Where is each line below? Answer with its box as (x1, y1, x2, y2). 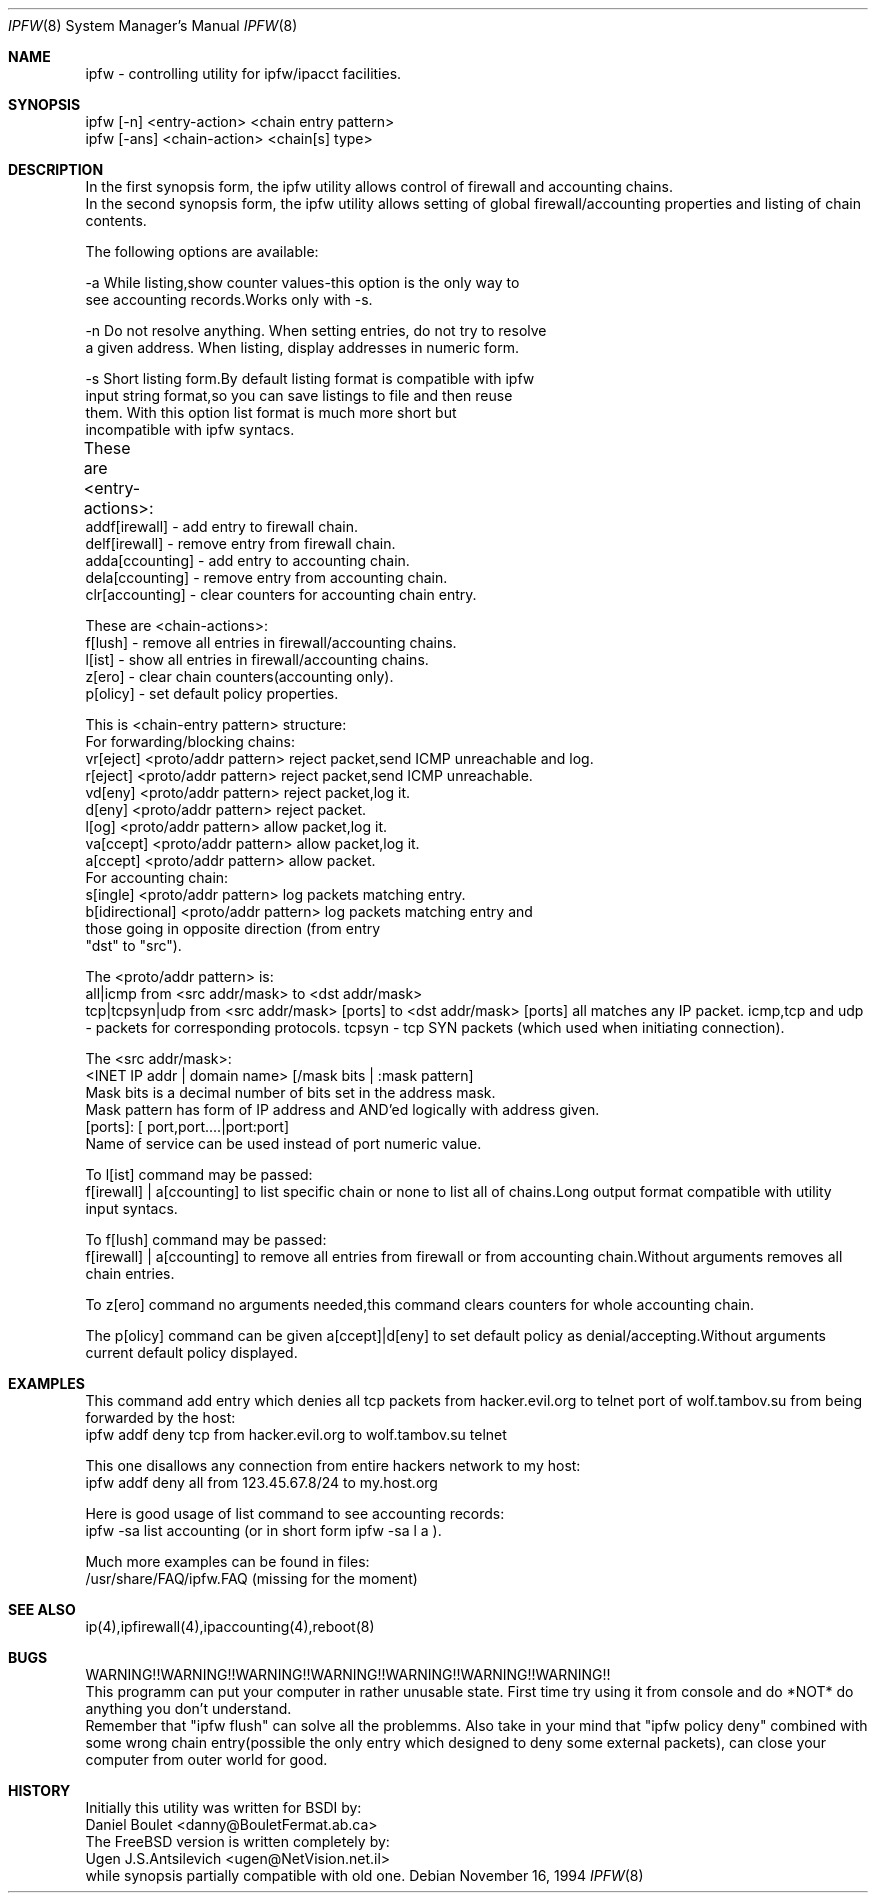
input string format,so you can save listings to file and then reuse (85, 387, 513, 404)
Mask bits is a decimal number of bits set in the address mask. (85, 1084, 496, 1101)
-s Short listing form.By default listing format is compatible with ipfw (85, 370, 535, 387)
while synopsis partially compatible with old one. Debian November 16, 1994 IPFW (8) (85, 1867, 644, 1884)
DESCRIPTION (8, 161, 104, 178)
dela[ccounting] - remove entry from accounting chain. (85, 569, 448, 586)
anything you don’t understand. (85, 1700, 292, 1717)
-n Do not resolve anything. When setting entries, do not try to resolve (85, 322, 547, 339)
